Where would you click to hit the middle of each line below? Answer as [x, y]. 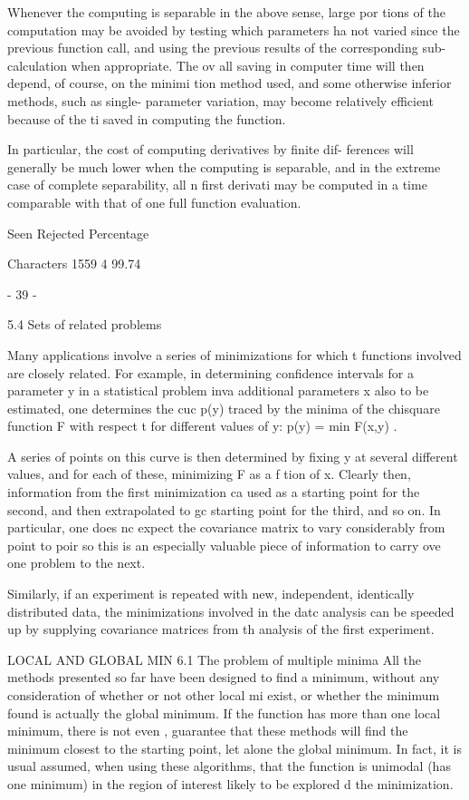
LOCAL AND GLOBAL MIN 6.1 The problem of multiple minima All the [215, 659]
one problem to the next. [77, 563]
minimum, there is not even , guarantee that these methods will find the [208, 731]
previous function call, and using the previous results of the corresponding [213, 48]
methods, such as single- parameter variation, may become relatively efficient [220, 100]
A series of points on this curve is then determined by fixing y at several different [233, 456]
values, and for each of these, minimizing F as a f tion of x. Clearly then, [209, 474]
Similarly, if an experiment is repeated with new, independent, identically [211, 594]
